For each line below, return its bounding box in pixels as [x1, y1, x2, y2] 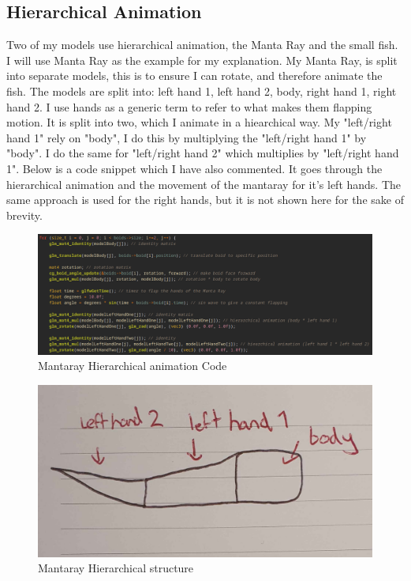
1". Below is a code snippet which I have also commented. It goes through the [6, 160, 383, 176]
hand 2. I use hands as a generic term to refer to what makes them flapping [6, 98, 372, 115]
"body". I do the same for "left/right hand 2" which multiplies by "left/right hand [6, 145, 399, 161]
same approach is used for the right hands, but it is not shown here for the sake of [6, 191, 404, 208]
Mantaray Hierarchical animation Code [38, 357, 227, 374]
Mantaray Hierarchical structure [38, 560, 194, 576]
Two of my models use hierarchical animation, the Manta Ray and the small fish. [6, 36, 398, 53]
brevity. [6, 206, 43, 223]
